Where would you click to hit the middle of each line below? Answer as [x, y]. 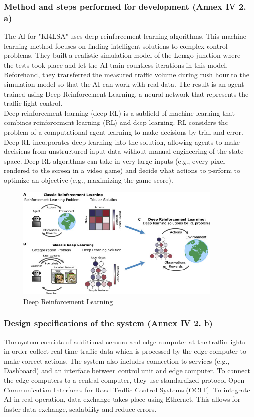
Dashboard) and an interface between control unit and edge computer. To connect [127, 370]
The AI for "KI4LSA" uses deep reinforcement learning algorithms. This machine [125, 36]
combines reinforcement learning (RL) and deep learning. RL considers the [116, 122]
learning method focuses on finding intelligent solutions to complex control [116, 45]
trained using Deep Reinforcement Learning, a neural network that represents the [126, 93]
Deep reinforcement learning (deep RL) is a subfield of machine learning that [119, 112]
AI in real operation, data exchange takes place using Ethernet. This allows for [122, 399]
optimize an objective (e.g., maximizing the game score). [89, 180]
